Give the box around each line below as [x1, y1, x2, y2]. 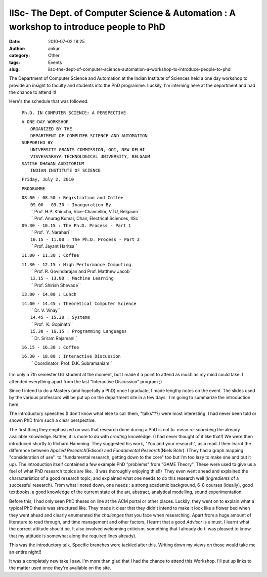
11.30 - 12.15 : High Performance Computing [21, 262, 132, 267]
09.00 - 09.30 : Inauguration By [30, 202, 111, 208]
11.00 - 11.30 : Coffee [21, 253, 79, 258]
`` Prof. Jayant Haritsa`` [30, 243, 78, 249]
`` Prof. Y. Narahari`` [30, 230, 72, 235]
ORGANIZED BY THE [30, 126, 72, 131]
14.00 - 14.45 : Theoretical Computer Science [21, 300, 136, 306]
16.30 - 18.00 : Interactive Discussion [21, 353, 121, 359]
